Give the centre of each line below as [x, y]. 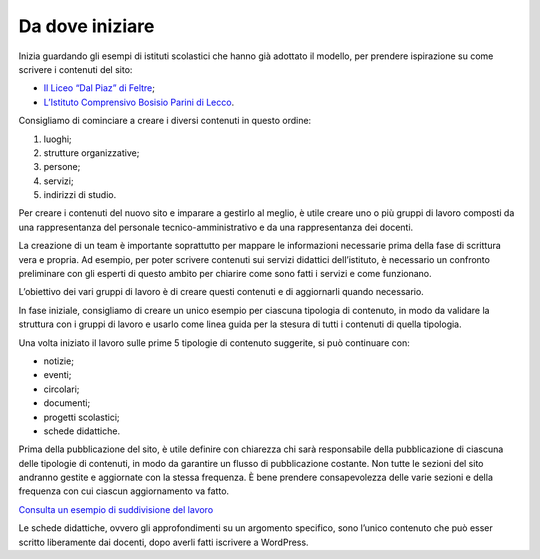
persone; [62, 167]
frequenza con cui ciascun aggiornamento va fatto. [124, 491]
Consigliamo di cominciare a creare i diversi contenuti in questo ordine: [165, 121]
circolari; [61, 389]
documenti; [67, 403]
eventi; [57, 375]
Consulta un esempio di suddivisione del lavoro [116, 509]
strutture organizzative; [91, 152]
